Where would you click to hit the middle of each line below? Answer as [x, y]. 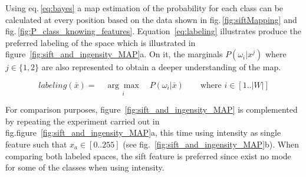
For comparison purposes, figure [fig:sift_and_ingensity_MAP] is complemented [152, 109]
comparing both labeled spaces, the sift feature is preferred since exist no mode [148, 155]
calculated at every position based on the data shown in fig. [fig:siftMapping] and [151, 19]
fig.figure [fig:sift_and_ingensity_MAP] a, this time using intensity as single [143, 132]
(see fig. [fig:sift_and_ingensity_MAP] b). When [211, 144]
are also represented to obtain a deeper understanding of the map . [161, 67]
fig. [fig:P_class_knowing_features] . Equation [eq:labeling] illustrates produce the [153, 31]
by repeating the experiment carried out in [83, 121]
